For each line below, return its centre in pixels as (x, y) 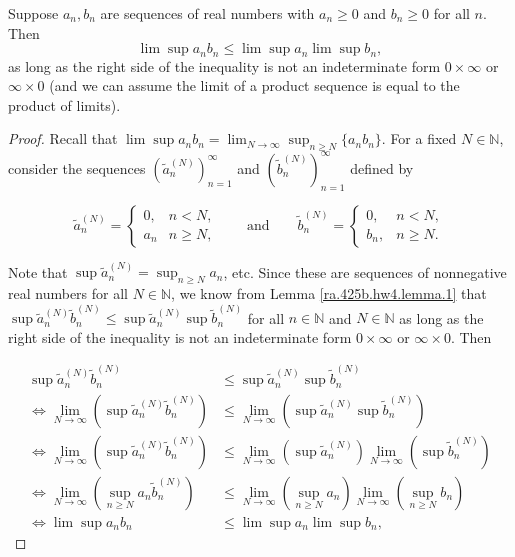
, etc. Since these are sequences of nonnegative (365, 271)
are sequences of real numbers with (207, 13)
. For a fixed (419, 138)
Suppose (33, 13)
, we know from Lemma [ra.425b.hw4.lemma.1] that (329, 292)
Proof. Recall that (63, 138)
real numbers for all (68, 292)
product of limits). (64, 104)
